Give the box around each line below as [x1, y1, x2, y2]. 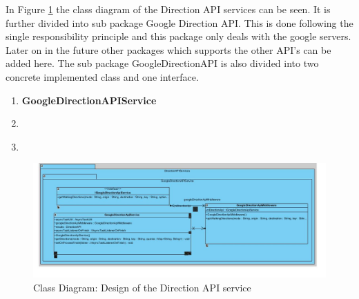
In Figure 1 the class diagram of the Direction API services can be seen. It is [6, 2, 331, 16]
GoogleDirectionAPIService [21, 93, 157, 107]
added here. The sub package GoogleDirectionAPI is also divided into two [6, 56, 319, 70]
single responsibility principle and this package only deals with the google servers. [6, 29, 351, 44]
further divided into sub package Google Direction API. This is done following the [6, 15, 353, 30]
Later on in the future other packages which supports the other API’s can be [6, 42, 331, 57]
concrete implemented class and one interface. [6, 69, 199, 84]
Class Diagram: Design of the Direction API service [33, 280, 251, 294]
